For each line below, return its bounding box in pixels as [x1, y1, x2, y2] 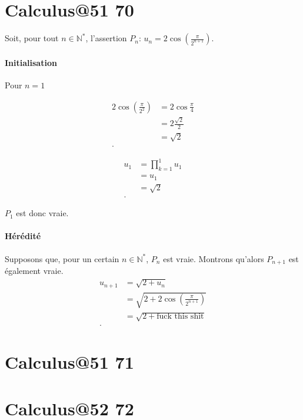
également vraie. [5, 264, 64, 276]
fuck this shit [157, 312, 204, 321]
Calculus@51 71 [5, 350, 134, 374]
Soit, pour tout [5, 32, 59, 44]
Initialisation [5, 56, 57, 68]
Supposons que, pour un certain [5, 252, 119, 264]
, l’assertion [85, 32, 127, 44]
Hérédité [5, 230, 41, 242]
